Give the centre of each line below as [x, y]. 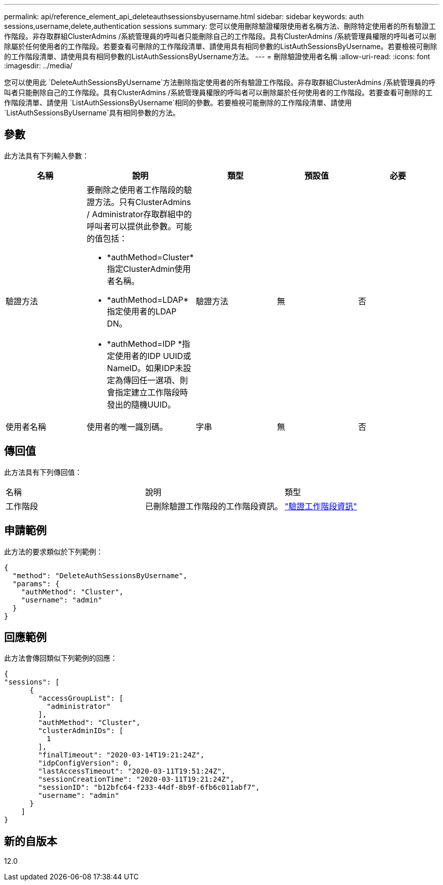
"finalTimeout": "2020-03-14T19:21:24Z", [121, 755]
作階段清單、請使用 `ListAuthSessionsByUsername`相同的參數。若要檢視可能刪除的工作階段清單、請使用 [178, 103]
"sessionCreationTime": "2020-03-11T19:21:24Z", [136, 779]
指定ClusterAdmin [141, 269]
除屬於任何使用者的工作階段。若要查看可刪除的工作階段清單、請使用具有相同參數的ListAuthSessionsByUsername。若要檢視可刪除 [221, 46]
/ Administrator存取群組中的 [139, 214]
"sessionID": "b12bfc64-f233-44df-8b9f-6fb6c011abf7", [149, 788]
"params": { [36, 584]
